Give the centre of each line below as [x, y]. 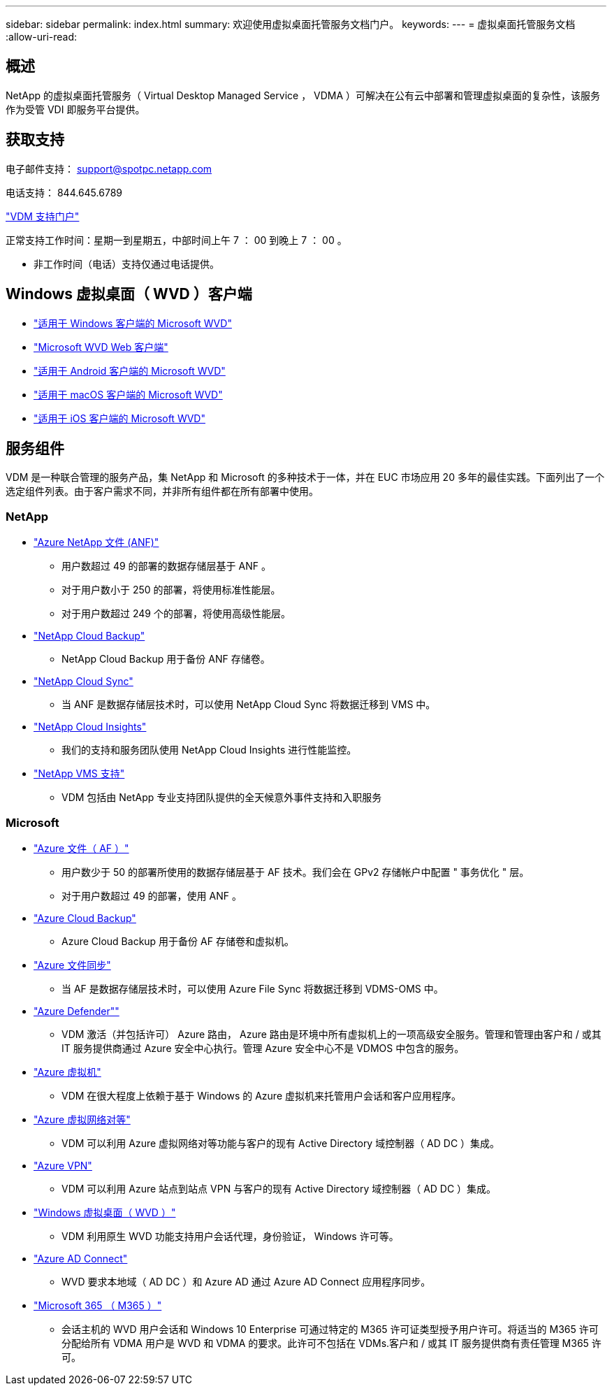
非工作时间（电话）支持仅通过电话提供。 [126, 264]
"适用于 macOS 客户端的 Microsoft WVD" [128, 394]
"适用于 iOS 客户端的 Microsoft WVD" [119, 418]
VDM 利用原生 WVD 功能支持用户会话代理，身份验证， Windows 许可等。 [230, 1236]
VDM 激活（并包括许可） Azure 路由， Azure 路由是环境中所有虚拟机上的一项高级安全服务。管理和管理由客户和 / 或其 [331, 1034]
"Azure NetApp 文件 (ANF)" [96, 542]
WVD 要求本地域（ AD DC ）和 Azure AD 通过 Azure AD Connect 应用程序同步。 [246, 1281]
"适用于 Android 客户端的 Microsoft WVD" [130, 370]
